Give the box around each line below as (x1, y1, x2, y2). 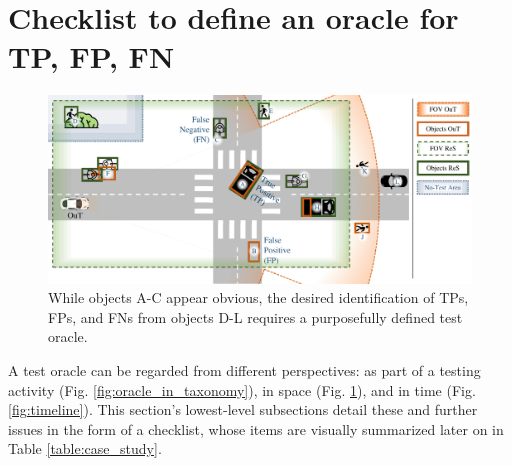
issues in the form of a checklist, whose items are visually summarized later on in (8, 418, 504, 439)
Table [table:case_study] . (8, 438, 162, 459)
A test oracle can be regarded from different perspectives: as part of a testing (8, 360, 481, 381)
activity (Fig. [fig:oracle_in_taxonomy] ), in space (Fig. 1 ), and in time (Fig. (8, 379, 476, 400)
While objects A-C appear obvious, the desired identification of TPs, (48, 287, 469, 308)
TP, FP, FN (8, 36, 175, 77)
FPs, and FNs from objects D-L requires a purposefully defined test (48, 306, 463, 327)
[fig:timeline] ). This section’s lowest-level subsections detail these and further (8, 399, 478, 420)
